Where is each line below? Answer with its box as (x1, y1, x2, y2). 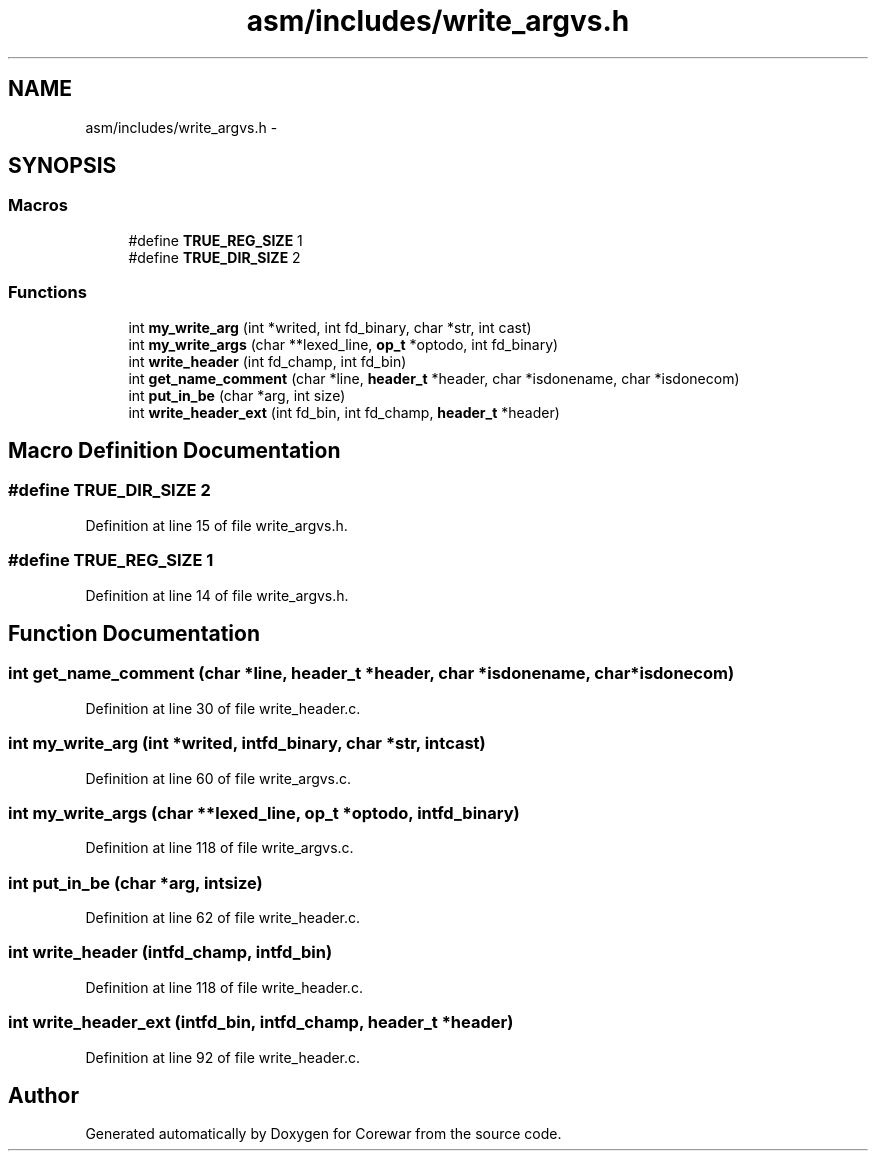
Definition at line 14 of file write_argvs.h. (85, 586, 349, 604)
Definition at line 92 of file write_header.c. (85, 1048, 361, 1066)
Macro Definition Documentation (8, 437, 341, 463)
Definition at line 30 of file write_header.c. (85, 699, 361, 717)
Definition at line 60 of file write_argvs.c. (85, 769, 352, 787)
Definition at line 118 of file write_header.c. (85, 978, 363, 996)
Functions (8, 282, 87, 303)
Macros (8, 195, 68, 216)
